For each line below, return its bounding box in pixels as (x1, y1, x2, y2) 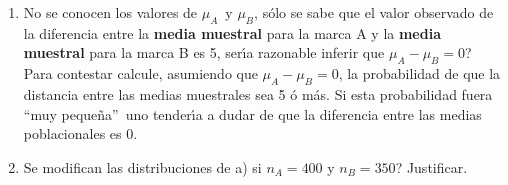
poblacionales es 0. (23, 123, 138, 144)
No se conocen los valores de (23, 2, 198, 22)
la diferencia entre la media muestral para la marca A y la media (23, 22, 441, 43)
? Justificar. (395, 156, 468, 177)
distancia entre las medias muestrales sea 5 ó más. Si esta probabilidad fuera (23, 83, 493, 104)
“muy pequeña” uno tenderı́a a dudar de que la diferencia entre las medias (23, 103, 482, 124)
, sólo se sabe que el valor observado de (254, 2, 494, 22)
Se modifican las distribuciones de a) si (23, 156, 262, 177)
